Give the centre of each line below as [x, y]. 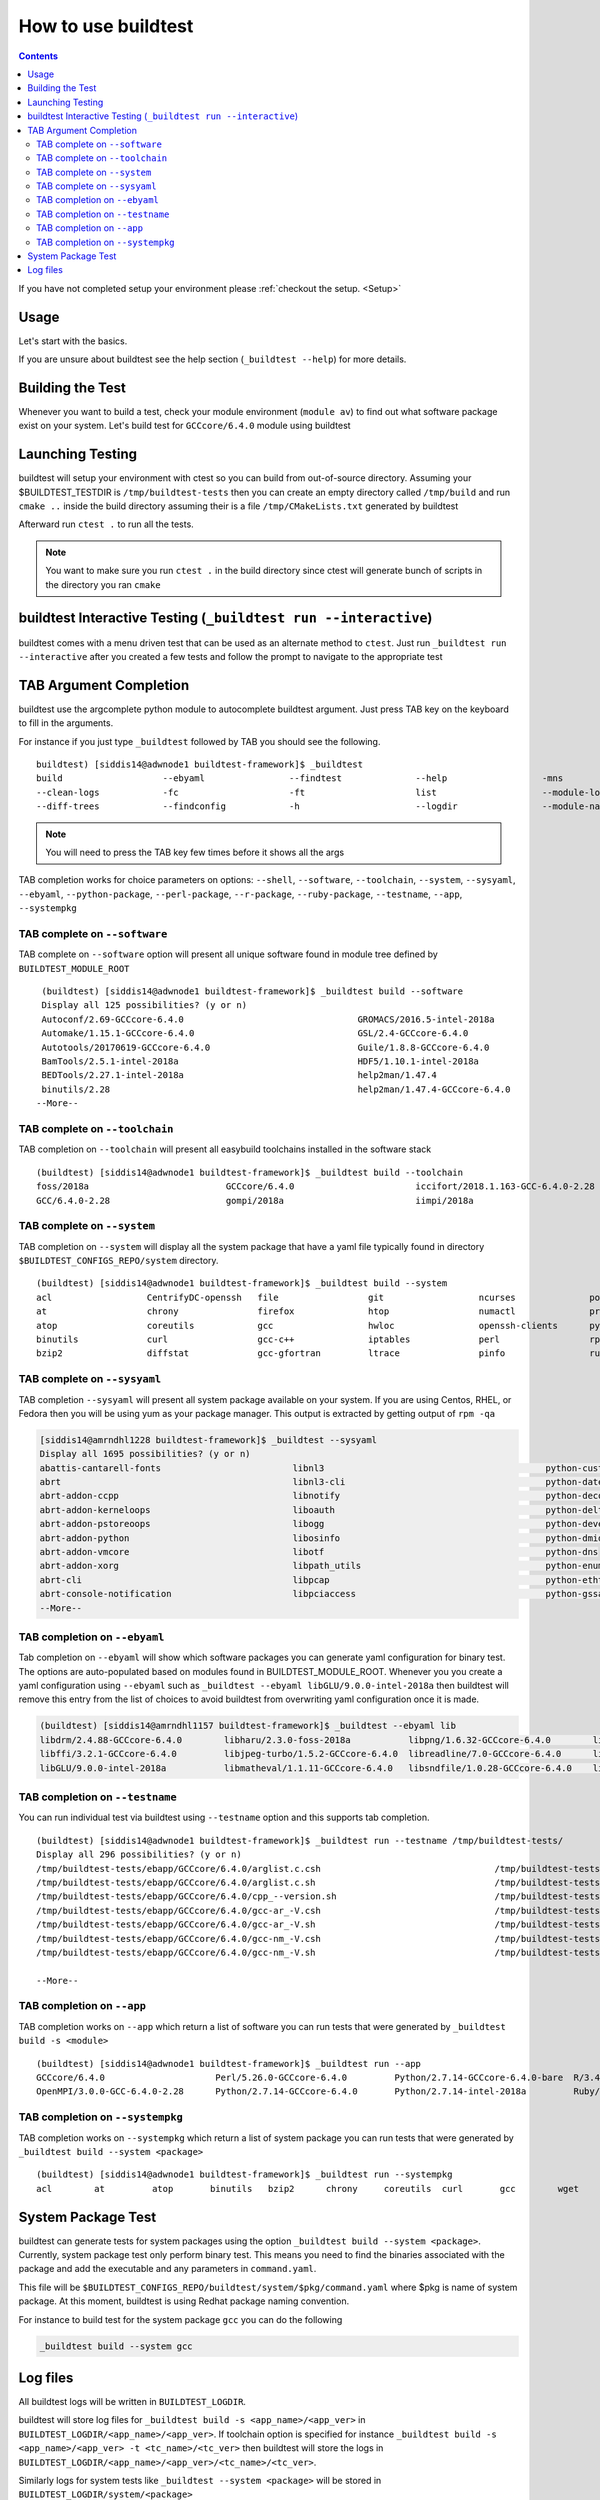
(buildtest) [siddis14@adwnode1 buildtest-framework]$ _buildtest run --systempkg [244, 2174]
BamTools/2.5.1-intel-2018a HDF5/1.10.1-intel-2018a [260, 1061]
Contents [38, 56]
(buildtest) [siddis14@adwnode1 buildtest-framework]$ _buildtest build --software [252, 991]
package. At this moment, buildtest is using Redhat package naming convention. [184, 2301]
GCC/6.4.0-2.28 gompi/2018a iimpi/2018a [255, 1200]
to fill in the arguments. [66, 723]
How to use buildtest [106, 26]
